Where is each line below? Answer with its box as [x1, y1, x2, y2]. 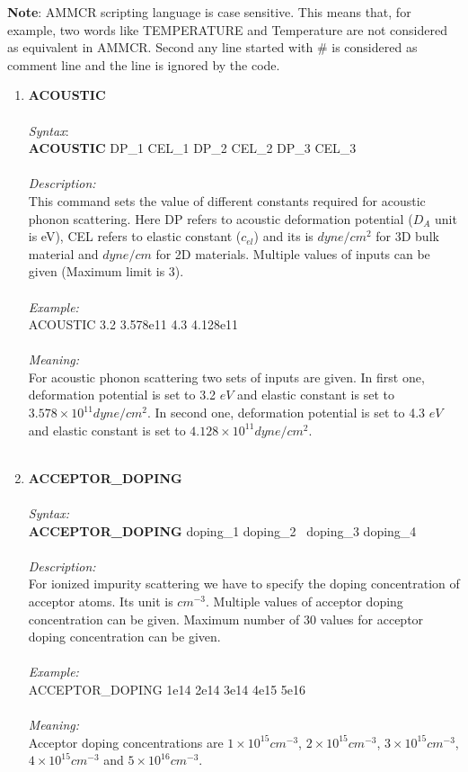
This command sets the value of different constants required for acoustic [28, 191, 426, 210]
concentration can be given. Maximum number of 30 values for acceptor [28, 609, 424, 628]
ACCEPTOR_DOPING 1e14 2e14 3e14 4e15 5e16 [28, 679, 306, 698]
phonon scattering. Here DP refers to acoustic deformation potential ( [28, 209, 413, 228]
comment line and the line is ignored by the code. [7, 55, 280, 74]
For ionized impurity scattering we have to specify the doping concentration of [28, 574, 460, 593]
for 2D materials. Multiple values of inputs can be [155, 244, 430, 263]
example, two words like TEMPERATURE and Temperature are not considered [7, 20, 447, 39]
